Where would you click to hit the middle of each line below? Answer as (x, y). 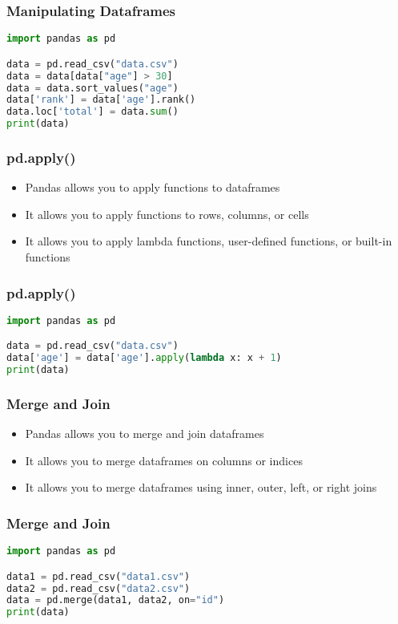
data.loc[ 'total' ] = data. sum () (92, 112)
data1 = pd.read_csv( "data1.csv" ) (98, 576)
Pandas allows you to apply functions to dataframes (153, 187)
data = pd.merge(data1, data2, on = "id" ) (116, 600)
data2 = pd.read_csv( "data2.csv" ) (98, 588)
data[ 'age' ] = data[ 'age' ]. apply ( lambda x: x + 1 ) (144, 358)
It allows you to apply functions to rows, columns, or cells (167, 214)
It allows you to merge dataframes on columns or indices (164, 460)
